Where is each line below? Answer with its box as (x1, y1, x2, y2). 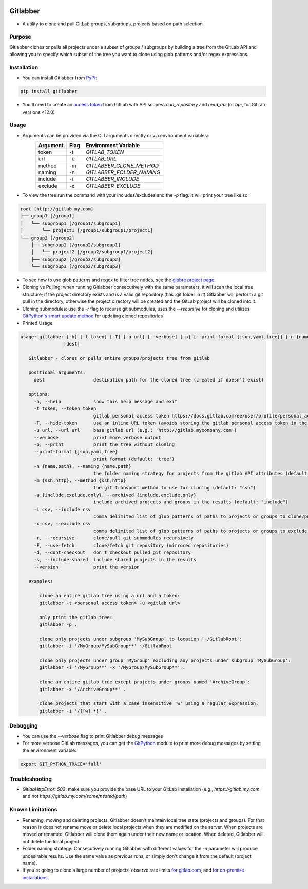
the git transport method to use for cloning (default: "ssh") (93, 485, 256, 491)
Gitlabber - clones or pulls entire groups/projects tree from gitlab (28, 355, 210, 361)
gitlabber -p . (39, 622, 78, 627)
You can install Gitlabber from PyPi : (22, 75, 97, 81)
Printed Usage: (22, 320, 54, 326)
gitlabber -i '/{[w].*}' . (39, 707, 107, 714)
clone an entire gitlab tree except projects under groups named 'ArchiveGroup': (39, 679, 251, 685)
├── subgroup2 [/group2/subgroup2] (31, 256, 121, 262)
